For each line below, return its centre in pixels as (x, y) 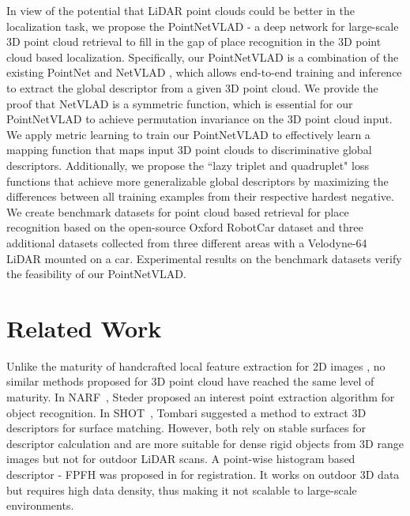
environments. (40, 505)
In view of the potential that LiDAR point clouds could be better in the (181, 10)
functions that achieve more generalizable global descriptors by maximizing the (197, 181)
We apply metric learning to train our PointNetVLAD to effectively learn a (188, 134)
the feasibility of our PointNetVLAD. (96, 274)
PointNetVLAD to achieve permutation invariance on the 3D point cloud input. (199, 119)
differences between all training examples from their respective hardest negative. (200, 196)
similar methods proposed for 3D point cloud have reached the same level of (190, 381)
